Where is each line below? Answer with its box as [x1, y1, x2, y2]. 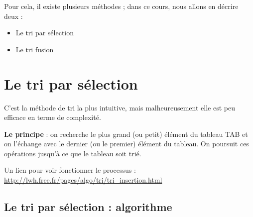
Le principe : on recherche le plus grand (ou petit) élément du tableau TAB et [4, 128, 248, 139]
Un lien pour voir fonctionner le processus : [4, 165, 136, 175]
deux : [4, 10, 23, 21]
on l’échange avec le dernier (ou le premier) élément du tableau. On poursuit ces [4, 138, 249, 149]
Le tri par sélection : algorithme [4, 199, 172, 215]
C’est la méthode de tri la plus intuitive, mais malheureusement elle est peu [4, 102, 235, 112]
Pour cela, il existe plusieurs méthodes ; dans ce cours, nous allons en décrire [4, 1, 239, 11]
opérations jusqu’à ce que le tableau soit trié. [4, 148, 141, 158]
